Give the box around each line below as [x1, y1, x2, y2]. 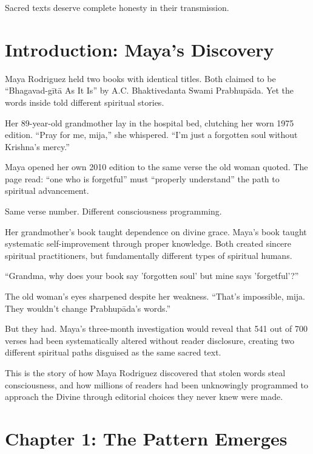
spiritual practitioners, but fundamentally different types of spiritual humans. [5, 249, 292, 261]
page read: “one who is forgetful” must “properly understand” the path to [5, 172, 280, 185]
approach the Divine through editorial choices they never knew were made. [5, 390, 283, 403]
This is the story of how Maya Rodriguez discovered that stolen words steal [5, 366, 286, 379]
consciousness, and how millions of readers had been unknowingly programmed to [5, 378, 308, 391]
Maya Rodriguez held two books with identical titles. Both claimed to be [5, 72, 276, 84]
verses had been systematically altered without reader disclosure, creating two [5, 334, 295, 346]
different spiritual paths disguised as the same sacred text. [5, 346, 221, 359]
